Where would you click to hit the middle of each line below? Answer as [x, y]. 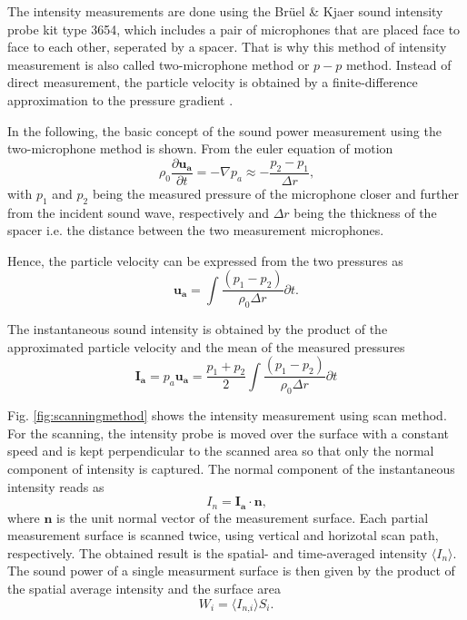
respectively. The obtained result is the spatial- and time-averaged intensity [218, 552]
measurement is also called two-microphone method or [159, 64]
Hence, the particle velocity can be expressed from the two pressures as [205, 260]
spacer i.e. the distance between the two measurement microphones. [196, 230]
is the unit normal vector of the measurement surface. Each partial [243, 517]
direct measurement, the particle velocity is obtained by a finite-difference [213, 82]
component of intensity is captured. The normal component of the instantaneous [231, 469]
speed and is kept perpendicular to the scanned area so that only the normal [221, 451]
